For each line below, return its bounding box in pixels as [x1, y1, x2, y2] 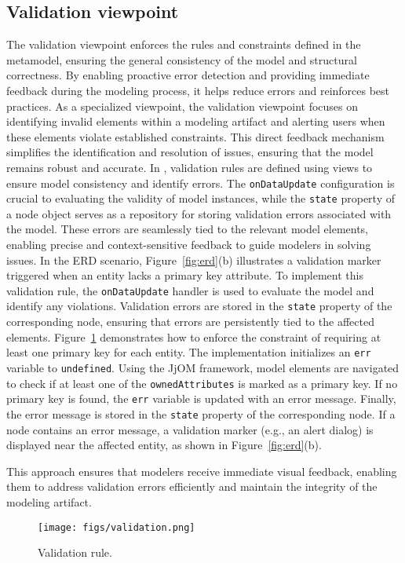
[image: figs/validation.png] [38, 521, 195, 533]
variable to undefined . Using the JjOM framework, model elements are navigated [6, 359, 400, 375]
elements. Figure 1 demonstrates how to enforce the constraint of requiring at [6, 328, 381, 345]
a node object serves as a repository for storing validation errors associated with [6, 205, 392, 221]
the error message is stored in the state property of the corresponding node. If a [6, 405, 396, 422]
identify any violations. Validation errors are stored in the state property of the [6, 298, 392, 314]
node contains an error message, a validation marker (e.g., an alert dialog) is [6, 421, 374, 437]
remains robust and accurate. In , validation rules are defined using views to [6, 159, 373, 175]
